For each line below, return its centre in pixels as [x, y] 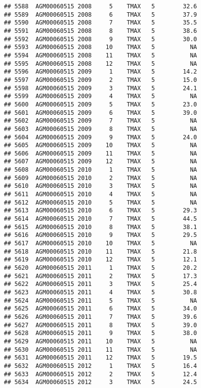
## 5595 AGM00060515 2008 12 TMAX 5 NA [100, 64]
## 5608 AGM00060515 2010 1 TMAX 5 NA [100, 170]
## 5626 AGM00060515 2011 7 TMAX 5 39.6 [100, 317]
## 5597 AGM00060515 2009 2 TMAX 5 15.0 [100, 80]
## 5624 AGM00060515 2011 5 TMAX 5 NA [100, 300]
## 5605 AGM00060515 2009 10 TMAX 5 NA [100, 145]
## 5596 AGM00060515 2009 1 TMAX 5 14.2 [100, 72]
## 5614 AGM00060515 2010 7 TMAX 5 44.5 [100, 219]
